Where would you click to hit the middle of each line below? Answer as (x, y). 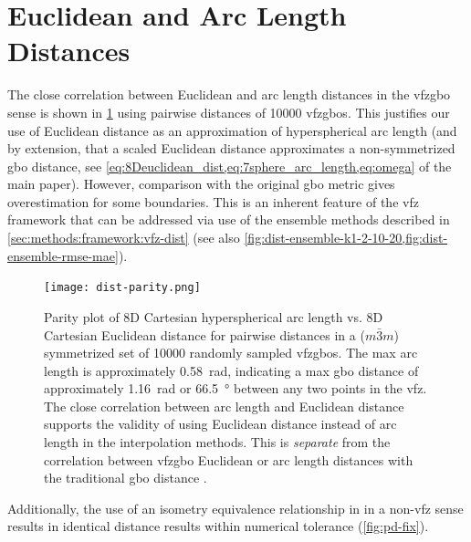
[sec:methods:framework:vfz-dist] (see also (124, 238)
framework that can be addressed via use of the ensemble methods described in (229, 219)
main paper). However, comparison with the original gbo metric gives (201, 184)
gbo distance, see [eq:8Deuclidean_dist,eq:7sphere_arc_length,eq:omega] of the (230, 166)
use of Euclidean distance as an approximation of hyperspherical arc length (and (232, 130)
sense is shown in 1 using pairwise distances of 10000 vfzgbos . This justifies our (229, 112)
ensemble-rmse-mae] (63, 255)
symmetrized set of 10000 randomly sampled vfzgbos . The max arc (231, 353)
